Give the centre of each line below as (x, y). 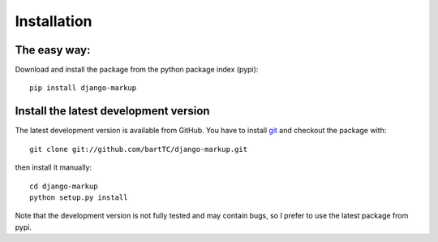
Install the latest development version (112, 111)
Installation (54, 21)
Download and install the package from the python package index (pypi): (137, 70)
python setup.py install (79, 197)
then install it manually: (54, 167)
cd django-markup (64, 186)
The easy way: (53, 50)
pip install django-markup (83, 88)
